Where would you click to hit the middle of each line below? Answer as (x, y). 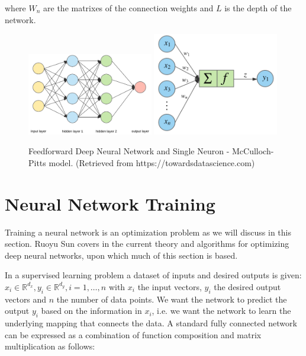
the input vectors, (170, 286)
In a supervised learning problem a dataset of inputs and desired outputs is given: (153, 275)
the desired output (247, 286)
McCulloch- (253, 151)
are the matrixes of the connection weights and (128, 8)
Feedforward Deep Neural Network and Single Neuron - (129, 151)
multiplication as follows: (50, 346)
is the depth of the (258, 8)
